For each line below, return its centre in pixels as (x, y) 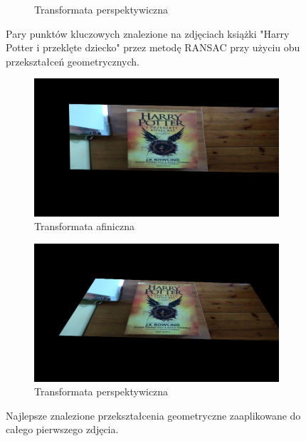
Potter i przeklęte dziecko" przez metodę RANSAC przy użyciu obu (153, 47)
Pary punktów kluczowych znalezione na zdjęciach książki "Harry (148, 33)
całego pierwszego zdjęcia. (62, 429)
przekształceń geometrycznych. (73, 61)
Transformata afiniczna (84, 226)
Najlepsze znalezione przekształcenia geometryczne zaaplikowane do (153, 415)
